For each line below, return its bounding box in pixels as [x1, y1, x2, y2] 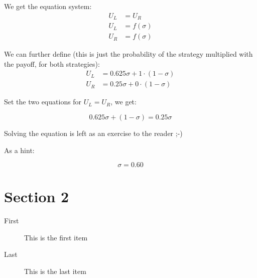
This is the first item [24, 232, 88, 242]
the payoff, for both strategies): [4, 58, 100, 69]
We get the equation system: [4, 1, 92, 11]
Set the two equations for [4, 96, 82, 107]
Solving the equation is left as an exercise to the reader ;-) [4, 127, 183, 138]
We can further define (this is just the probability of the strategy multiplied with [4, 49, 253, 59]
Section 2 [4, 186, 69, 207]
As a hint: [4, 145, 35, 155]
